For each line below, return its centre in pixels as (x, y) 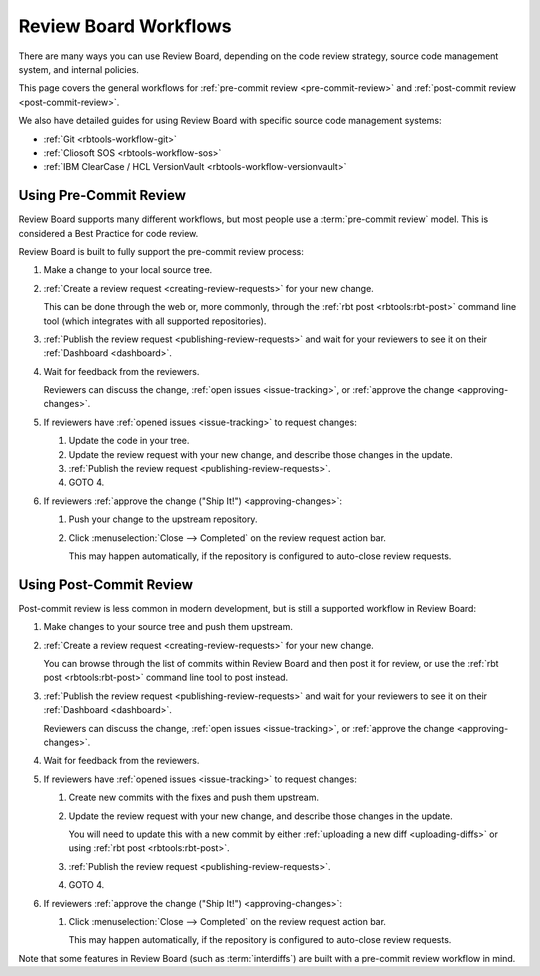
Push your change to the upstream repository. (163, 519)
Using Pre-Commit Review (102, 195)
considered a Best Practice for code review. (108, 233)
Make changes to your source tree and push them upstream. (168, 627)
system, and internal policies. (79, 69)
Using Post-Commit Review (106, 584)
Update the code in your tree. (129, 441)
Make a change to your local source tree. (128, 270)
